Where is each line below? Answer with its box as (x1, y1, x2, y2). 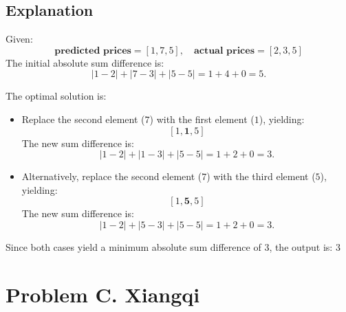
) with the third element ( (206, 169, 316, 183)
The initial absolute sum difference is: (6, 55, 164, 69)
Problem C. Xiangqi (6, 280, 200, 308)
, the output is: (269, 239, 333, 254)
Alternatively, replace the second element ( (21, 169, 202, 183)
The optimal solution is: (6, 89, 107, 103)
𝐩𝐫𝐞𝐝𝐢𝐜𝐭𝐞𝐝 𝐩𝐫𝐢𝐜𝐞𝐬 (54, 45, 131, 56)
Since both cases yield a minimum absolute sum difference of (6, 239, 261, 254)
